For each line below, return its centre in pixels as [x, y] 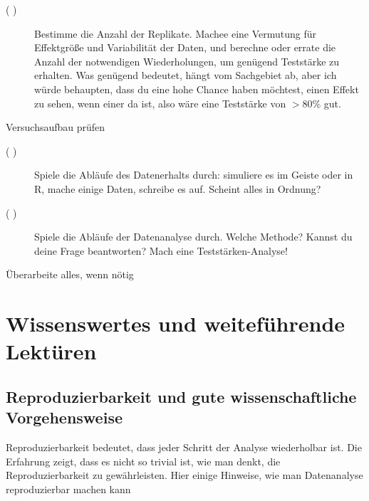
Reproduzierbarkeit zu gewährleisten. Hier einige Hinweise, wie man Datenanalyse [184, 475]
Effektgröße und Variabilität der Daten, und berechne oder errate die [185, 47]
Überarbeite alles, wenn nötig [70, 274]
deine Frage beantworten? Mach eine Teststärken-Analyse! [161, 250]
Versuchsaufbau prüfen [56, 127]
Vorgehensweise [64, 417]
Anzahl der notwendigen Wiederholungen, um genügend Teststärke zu [187, 61]
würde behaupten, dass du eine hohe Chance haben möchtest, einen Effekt [197, 89]
